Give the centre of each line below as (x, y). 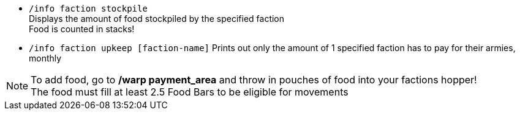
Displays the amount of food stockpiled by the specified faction (157, 19)
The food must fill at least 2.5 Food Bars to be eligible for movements (190, 92)
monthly (45, 58)
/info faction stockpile (88, 9)
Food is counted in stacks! (82, 29)
